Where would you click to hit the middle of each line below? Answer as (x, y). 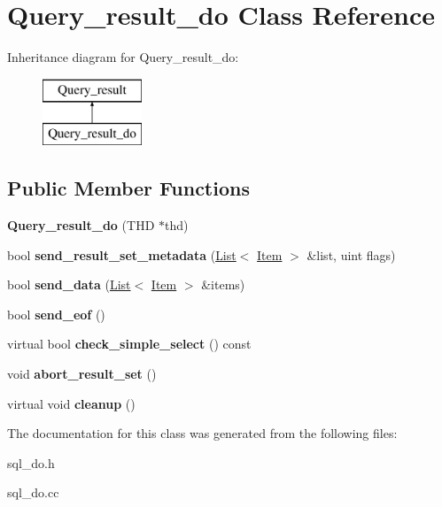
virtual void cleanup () (71, 403)
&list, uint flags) (351, 254)
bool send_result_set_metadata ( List (122, 254)
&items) (223, 284)
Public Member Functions (128, 188)
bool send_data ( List (69, 284)
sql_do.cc (33, 492)
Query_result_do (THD (81, 225)
